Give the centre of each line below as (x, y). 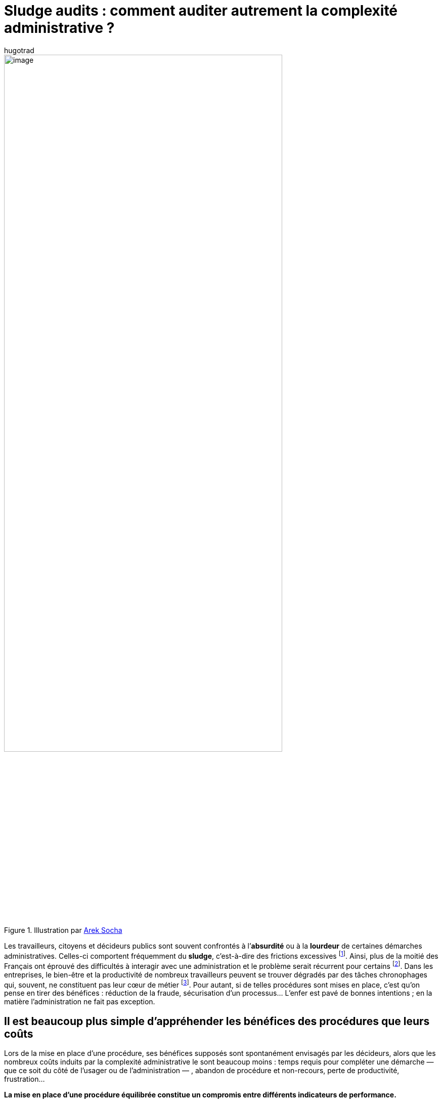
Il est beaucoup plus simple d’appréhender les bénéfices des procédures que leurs (217, 1021)
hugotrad (19, 50)
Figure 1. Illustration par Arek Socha (63, 930)
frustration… (25, 1079)
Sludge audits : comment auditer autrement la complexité (201, 11)
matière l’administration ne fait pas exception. (80, 1002)
